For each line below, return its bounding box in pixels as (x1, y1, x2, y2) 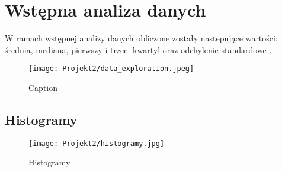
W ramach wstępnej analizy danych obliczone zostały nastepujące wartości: (5, 32, 278, 44)
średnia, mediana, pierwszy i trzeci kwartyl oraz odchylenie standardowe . (5, 43, 272, 56)
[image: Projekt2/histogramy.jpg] (28, 139, 165, 148)
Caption (28, 81, 58, 93)
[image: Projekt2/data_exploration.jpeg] (28, 64, 194, 73)
